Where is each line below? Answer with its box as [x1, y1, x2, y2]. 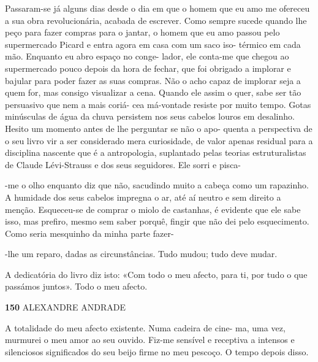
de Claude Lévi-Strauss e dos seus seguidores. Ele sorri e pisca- [5, 158, 241, 171]
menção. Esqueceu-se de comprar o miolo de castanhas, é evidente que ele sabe [5, 202, 301, 215]
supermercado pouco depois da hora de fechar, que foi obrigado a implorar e [5, 61, 291, 74]
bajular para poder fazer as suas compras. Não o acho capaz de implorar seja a [5, 74, 301, 87]
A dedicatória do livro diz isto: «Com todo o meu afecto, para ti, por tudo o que [5, 268, 308, 280]
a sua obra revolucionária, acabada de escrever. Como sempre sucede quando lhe [5, 13, 307, 26]
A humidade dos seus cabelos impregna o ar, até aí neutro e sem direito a [5, 190, 281, 203]
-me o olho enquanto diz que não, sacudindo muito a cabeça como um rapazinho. [5, 179, 309, 191]
